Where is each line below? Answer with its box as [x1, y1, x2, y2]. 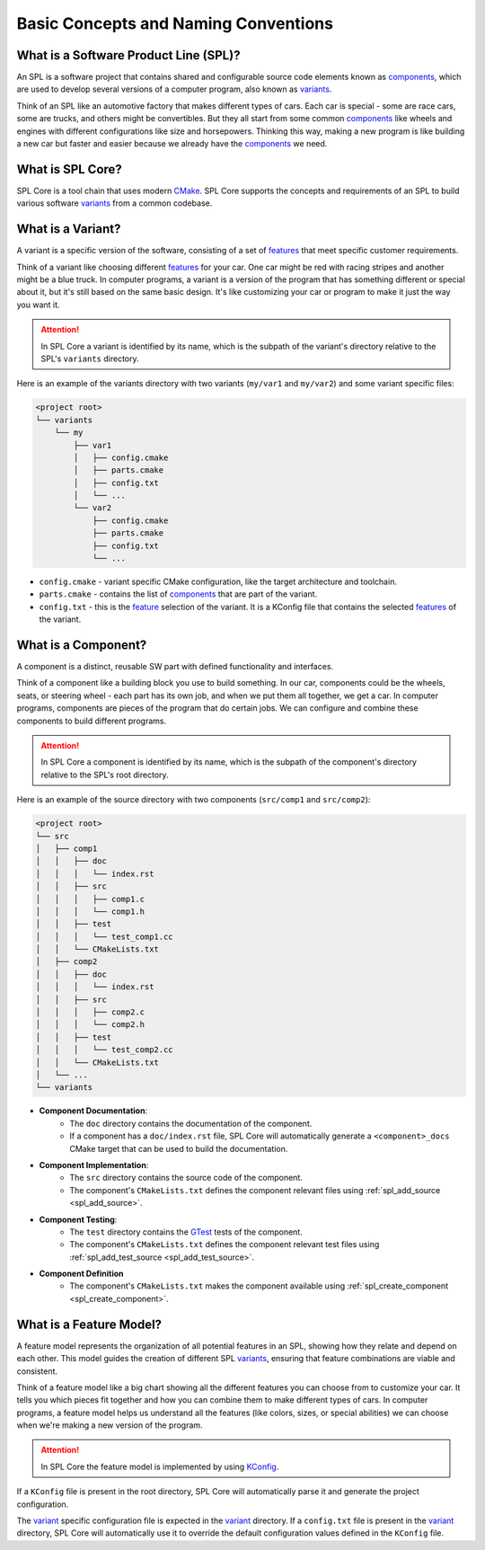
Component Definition [39, 1268, 125, 1280]
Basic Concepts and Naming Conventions [16, 13, 334, 33]
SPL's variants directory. [40, 353, 139, 364]
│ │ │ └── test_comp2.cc [35, 1045, 174, 1055]
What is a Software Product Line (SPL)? [16, 48, 241, 63]
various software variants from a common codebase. [16, 198, 213, 208]
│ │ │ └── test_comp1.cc [35, 931, 174, 942]
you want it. [16, 299, 60, 310]
